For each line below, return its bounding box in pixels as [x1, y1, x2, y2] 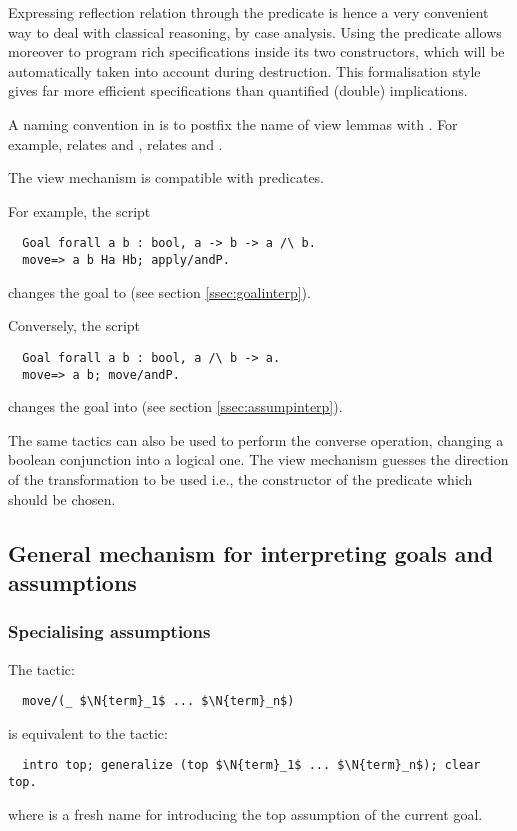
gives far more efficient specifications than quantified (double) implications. [8, 80, 468, 101]
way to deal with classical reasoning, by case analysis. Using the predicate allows [8, 21, 502, 42]
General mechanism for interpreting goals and [8, 537, 494, 568]
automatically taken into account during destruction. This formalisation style [8, 60, 481, 81]
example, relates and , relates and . [8, 133, 223, 154]
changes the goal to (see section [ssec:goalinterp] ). [8, 281, 311, 302]
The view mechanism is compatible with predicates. [8, 167, 325, 188]
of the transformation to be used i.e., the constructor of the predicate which [8, 468, 473, 489]
